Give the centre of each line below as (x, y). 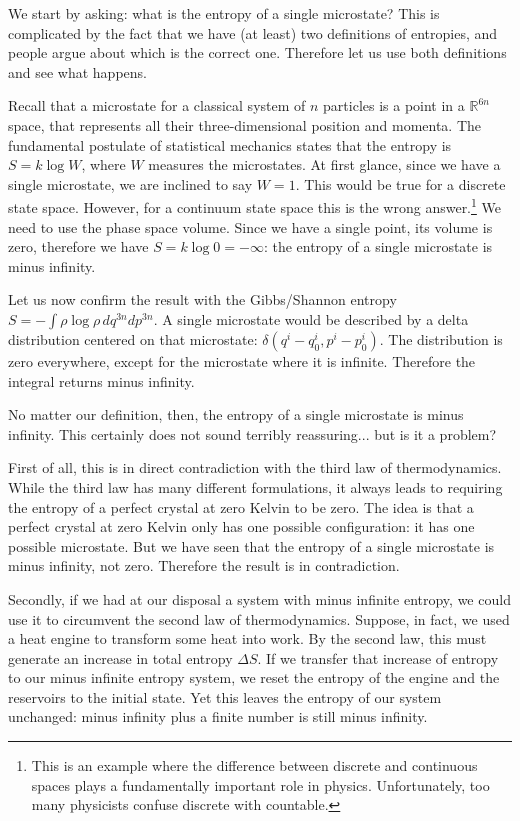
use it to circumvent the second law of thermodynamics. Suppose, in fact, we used (259, 618)
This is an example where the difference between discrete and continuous (254, 765)
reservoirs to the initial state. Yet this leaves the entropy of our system (225, 696)
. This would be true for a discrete (400, 183)
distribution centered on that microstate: (133, 338)
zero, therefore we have (78, 246)
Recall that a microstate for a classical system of (157, 105)
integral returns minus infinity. (101, 380)
